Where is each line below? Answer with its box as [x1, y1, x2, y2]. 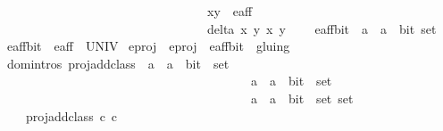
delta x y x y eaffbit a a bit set [206, 19, 437, 37]
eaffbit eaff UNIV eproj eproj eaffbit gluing [6, 37, 290, 55]
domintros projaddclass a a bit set [6, 53, 230, 72]
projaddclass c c [25, 106, 118, 125]
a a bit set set [250, 88, 354, 107]
